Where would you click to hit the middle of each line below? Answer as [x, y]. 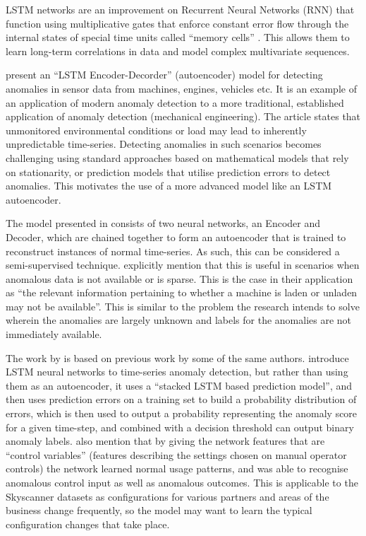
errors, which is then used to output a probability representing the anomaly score [182, 413]
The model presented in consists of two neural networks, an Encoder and [163, 223]
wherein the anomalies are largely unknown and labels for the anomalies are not [179, 320]
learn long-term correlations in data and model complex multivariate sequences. [178, 51]
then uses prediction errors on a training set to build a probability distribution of [181, 399]
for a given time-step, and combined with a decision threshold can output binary [180, 427]
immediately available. [54, 334]
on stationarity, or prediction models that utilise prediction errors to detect [168, 171]
